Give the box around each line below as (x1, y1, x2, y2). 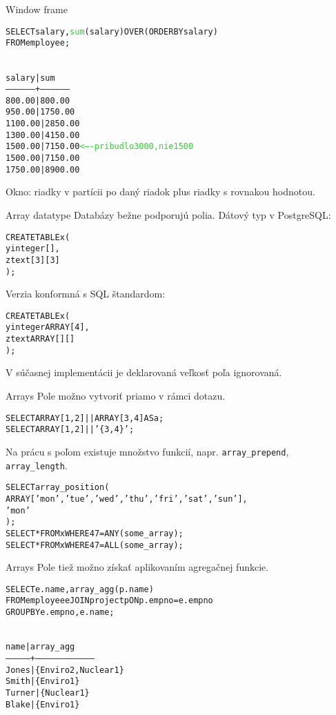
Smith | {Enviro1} (6, 676, 80, 687)
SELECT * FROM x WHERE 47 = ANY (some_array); (6, 528, 184, 538)
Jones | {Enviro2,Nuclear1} (6, 665, 124, 675)
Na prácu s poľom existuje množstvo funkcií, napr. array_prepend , (6, 444, 289, 458)
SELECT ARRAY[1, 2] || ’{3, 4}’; (6, 424, 135, 435)
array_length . (6, 458, 68, 472)
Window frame (6, 2, 68, 16)
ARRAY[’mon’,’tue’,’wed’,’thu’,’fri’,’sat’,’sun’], (6, 493, 248, 504)
